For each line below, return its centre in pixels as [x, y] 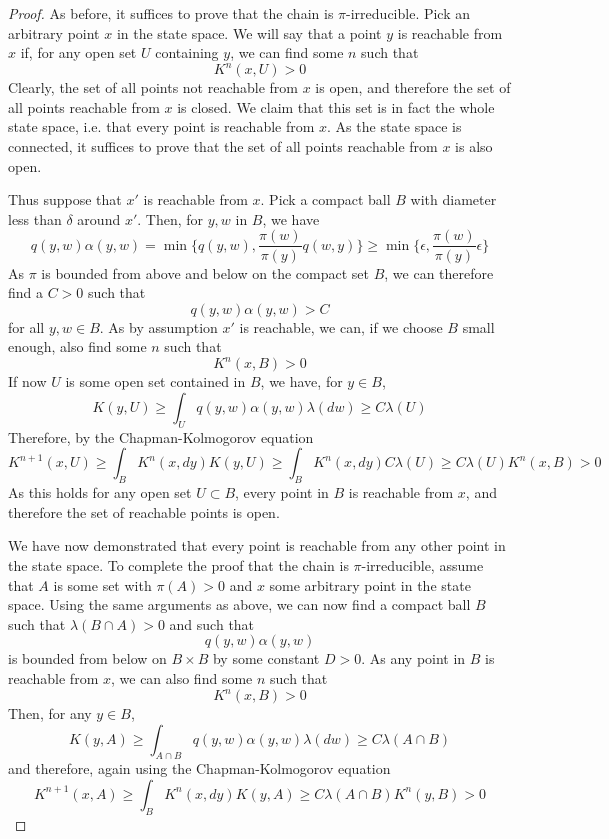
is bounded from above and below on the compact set [205, 272]
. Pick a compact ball [325, 199]
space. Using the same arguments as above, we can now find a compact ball [239, 604]
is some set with [102, 584]
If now [27, 381]
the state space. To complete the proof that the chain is [178, 564]
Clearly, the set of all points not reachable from [153, 87]
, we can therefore [439, 272]
